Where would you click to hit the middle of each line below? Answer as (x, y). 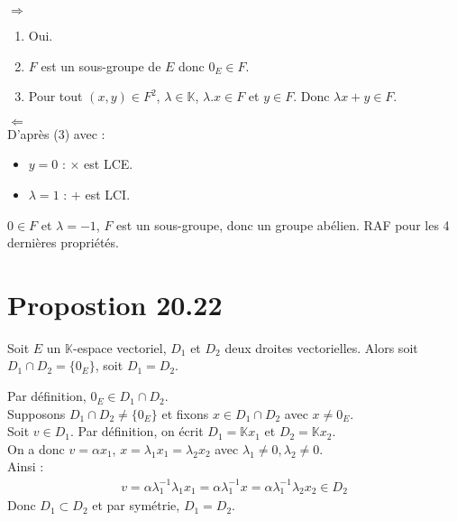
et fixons (185, 413)
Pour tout (55, 96)
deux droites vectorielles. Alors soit (321, 347)
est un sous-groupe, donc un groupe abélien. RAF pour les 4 (283, 224)
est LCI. (108, 194)
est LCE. (109, 164)
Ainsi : (26, 466)
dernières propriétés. (63, 242)
